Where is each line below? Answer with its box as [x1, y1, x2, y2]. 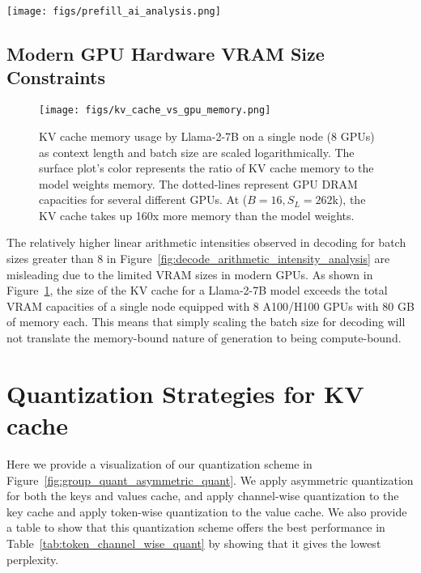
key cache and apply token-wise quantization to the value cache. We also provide [6, 503, 407, 520]
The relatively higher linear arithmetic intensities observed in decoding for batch [6, 234, 406, 251]
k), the [332, 191, 366, 208]
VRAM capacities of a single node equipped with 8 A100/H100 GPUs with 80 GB [6, 297, 415, 314]
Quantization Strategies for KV [6, 376, 364, 410]
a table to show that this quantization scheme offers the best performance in [6, 519, 385, 536]
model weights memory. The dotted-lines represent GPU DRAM [39, 175, 358, 192]
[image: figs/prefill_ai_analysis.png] [6, 6, 221, 17]
